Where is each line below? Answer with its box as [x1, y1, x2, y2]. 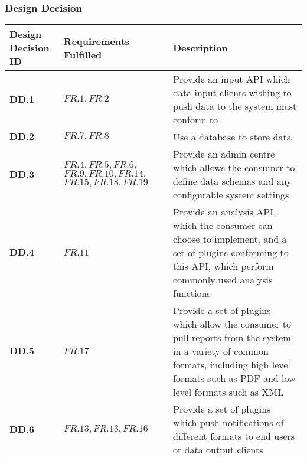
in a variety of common [172, 344, 269, 358]
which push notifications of [172, 416, 284, 430]
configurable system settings [172, 188, 289, 202]
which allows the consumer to [172, 161, 295, 175]
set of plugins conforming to [172, 246, 289, 260]
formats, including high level [172, 358, 290, 372]
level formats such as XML [172, 385, 284, 399]
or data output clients [172, 443, 263, 457]
